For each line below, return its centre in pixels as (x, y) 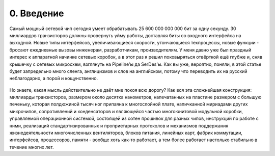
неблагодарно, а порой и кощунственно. (54, 79)
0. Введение (37, 13)
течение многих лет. (32, 147)
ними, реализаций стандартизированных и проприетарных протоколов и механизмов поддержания (119, 125)
